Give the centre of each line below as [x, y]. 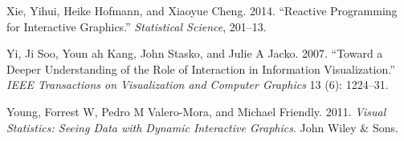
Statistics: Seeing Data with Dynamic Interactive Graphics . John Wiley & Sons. [202, 127]
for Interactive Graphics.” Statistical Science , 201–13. [137, 26]
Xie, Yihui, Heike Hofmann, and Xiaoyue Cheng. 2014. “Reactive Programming [202, 10]
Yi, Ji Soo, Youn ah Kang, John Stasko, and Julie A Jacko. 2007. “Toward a [195, 53]
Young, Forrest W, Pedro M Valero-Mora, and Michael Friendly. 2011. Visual [196, 111]
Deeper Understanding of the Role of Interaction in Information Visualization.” [201, 68]
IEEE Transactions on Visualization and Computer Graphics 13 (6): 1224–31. [198, 85]
